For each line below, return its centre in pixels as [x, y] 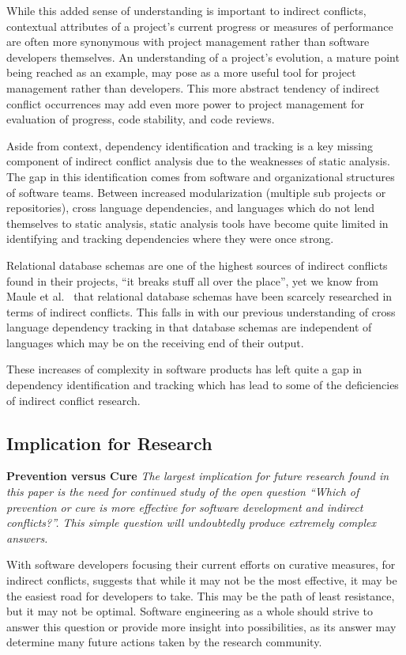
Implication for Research [109, 443]
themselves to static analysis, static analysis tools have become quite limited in [197, 223]
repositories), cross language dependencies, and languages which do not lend [191, 208]
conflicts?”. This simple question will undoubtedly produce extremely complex [191, 522]
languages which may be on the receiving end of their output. [155, 342]
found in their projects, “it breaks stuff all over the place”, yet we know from [192, 280]
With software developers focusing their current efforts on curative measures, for [201, 564]
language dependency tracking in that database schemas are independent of [189, 327]
